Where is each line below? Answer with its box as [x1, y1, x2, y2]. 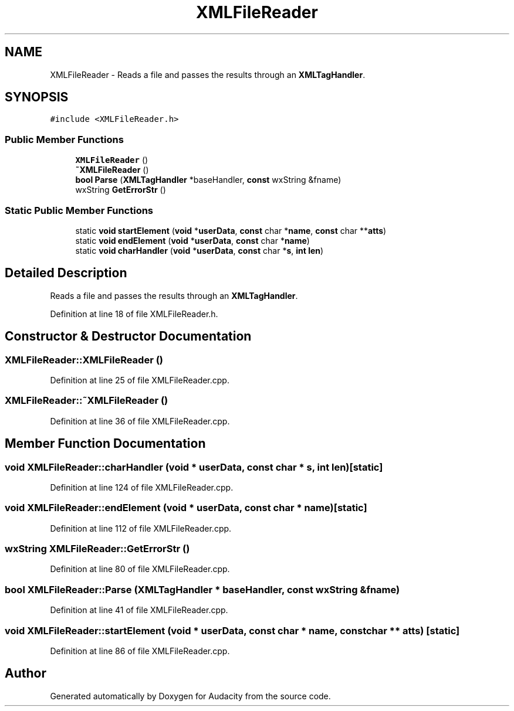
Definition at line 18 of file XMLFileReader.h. [50, 308, 218, 319]
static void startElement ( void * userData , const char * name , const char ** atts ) [75, 225, 387, 236]
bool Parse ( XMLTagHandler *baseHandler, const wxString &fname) [75, 175, 341, 185]
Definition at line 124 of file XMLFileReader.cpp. [50, 482, 234, 492]
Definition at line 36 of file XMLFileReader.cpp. [50, 416, 230, 426]
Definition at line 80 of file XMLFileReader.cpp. [50, 564, 230, 574]
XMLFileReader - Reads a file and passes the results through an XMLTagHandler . [50, 69, 366, 80]
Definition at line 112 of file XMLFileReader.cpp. [50, 523, 232, 533]
